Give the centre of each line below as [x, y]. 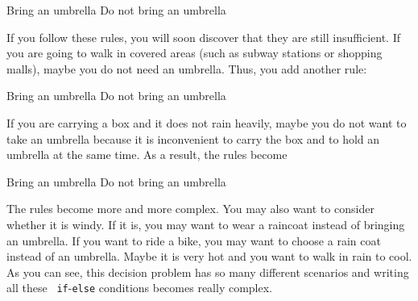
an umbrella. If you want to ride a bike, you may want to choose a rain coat [194, 240]
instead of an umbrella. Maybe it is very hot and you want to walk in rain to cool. [209, 256]
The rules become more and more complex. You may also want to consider [190, 209]
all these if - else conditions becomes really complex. [139, 288]
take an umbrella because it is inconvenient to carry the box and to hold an [193, 138]
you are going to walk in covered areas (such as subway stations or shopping [195, 53]
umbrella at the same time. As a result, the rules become [147, 155]
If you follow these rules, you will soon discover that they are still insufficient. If [204, 37]
